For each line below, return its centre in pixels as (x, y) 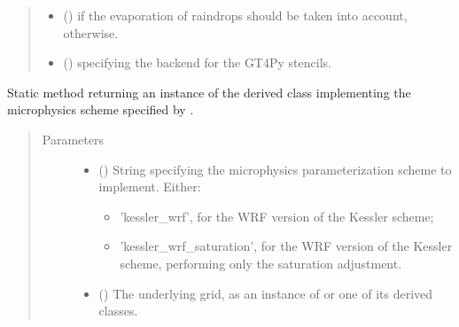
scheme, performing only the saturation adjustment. (261, 263)
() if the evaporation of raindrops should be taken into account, (235, 15)
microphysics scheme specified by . (101, 109)
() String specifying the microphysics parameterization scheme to (275, 169)
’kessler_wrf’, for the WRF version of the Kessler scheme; (277, 216)
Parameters (73, 139)
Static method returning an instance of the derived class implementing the (209, 92)
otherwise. (91, 32)
